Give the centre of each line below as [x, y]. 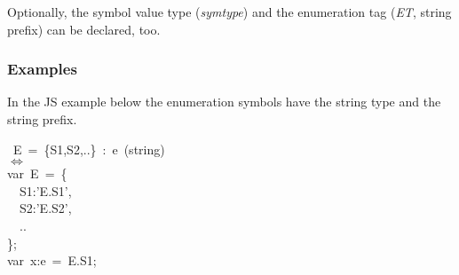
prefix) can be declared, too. [84, 29]
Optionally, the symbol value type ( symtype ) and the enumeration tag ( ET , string [229, 12]
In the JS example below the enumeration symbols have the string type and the [224, 102]
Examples [42, 69]
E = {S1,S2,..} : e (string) [89, 149]
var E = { [37, 173]
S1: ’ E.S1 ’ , [45, 190]
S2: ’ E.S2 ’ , [45, 208]
